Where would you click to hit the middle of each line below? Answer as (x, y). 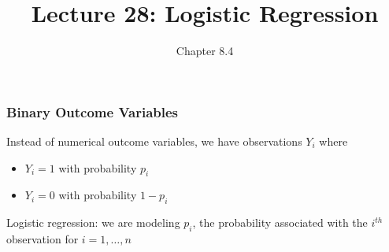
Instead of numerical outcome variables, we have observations (154, 141)
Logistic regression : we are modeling (93, 222)
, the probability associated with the (280, 222)
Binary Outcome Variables (93, 111)
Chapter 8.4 (205, 51)
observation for (43, 239)
